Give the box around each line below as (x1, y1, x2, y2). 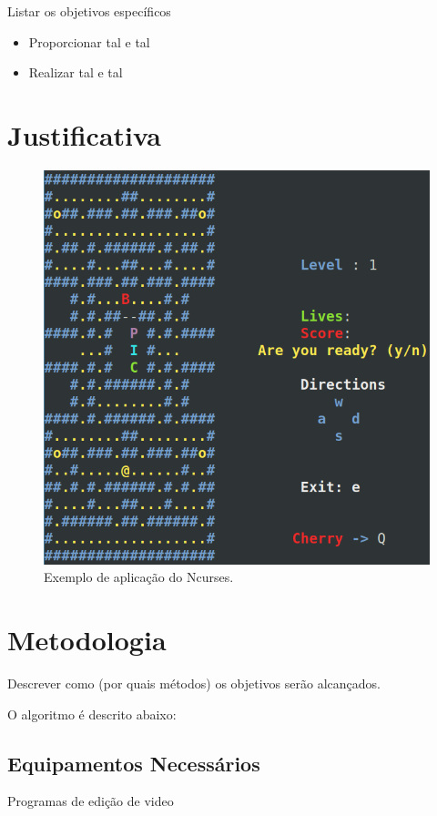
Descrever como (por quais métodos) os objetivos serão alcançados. (7, 673, 381, 692)
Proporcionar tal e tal (28, 32, 150, 51)
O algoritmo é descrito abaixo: (7, 704, 177, 723)
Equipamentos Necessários (7, 749, 260, 777)
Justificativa (7, 116, 161, 153)
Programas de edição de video (7, 791, 174, 811)
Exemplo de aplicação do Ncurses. (44, 567, 234, 586)
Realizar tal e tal (28, 63, 123, 82)
